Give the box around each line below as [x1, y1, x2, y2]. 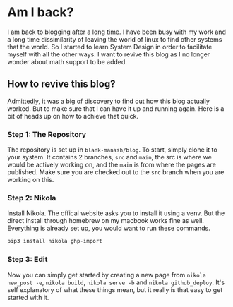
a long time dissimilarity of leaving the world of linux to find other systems [7, 35, 222, 43]
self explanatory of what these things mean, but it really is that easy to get [7, 285, 223, 294]
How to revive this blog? [7, 78, 116, 90]
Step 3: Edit [7, 255, 48, 265]
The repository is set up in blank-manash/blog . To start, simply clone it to [7, 145, 217, 154]
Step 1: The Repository [7, 129, 87, 139]
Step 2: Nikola [7, 193, 56, 203]
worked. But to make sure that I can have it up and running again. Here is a [7, 104, 225, 113]
